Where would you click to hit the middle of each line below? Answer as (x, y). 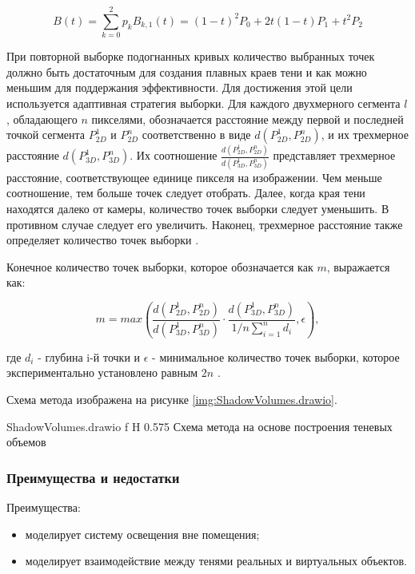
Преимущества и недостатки (93, 477)
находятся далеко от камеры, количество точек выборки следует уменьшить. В (198, 208)
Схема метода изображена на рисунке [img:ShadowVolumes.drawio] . (172, 399)
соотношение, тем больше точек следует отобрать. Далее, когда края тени (186, 193)
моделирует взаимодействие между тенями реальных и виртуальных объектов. (216, 561)
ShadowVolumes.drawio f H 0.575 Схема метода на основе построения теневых (200, 426)
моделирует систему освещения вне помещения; (142, 534)
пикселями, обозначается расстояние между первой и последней (247, 119)
